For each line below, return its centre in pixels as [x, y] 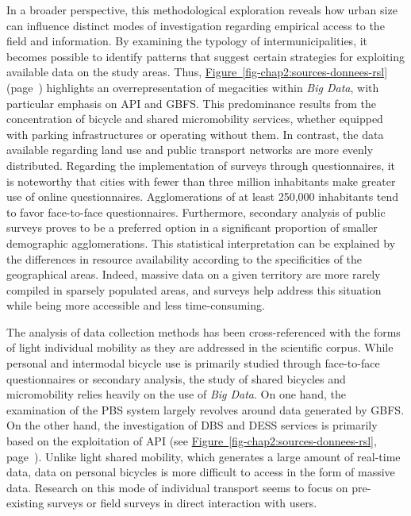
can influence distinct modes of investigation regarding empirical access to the [196, 25]
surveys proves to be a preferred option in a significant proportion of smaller [192, 227]
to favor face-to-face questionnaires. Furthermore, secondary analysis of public [196, 212]
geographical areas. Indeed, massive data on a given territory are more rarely [194, 274]
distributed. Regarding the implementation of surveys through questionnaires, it [201, 165]
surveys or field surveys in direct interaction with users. [182, 503]
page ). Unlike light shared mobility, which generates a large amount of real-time [204, 456]
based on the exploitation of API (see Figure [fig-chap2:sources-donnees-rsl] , [192, 441]
